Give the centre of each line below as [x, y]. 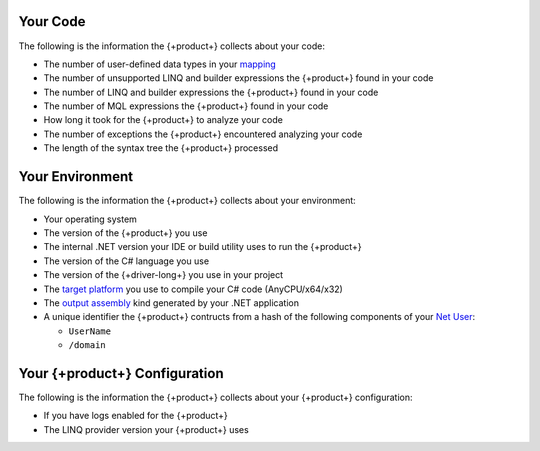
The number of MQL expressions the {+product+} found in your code [186, 106]
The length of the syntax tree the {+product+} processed [161, 148]
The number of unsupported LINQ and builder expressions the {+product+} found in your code [238, 78]
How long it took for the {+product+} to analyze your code [163, 120]
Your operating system [90, 219]
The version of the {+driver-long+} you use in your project [163, 275]
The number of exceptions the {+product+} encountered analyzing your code [203, 134]
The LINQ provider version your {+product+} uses [146, 429]
